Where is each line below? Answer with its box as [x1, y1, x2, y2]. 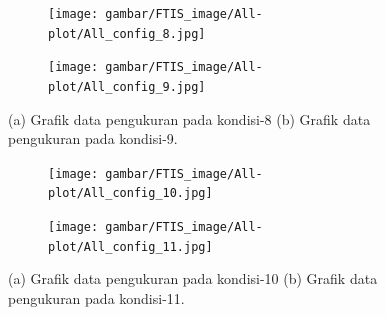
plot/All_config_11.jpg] [48, 239, 213, 254]
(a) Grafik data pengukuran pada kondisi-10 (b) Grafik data [8, 268, 378, 289]
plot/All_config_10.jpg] [48, 186, 213, 201]
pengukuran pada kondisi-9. [8, 128, 178, 149]
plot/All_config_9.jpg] [48, 79, 206, 94]
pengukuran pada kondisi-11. [8, 288, 185, 309]
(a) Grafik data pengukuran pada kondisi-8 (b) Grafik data [8, 108, 371, 129]
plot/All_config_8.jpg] [48, 26, 206, 41]
